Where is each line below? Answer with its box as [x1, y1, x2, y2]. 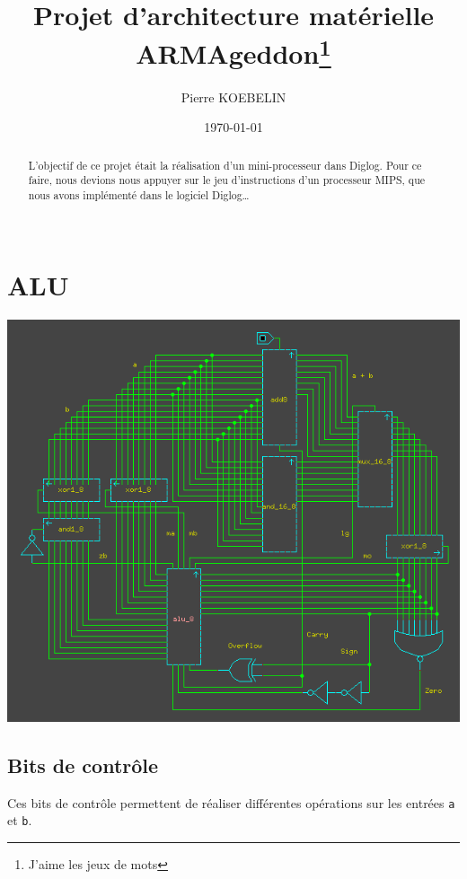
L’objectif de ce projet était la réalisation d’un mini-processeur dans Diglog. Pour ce [28, 157, 422, 172]
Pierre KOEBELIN [181, 87, 286, 106]
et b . [7, 811, 32, 830]
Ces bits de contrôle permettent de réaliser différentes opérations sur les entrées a [7, 793, 455, 812]
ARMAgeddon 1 [136, 31, 331, 72]
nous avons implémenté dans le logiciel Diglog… [28, 187, 250, 202]
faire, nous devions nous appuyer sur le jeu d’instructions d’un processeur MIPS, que [28, 172, 426, 188]
